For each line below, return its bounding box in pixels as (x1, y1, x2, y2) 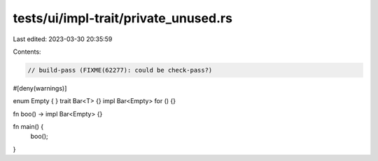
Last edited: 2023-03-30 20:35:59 (13, 35, 113, 43)
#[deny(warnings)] (13, 84, 67, 92)
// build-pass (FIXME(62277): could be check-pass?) (27, 66, 213, 74)
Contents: (13, 47, 41, 56)
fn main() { (13, 123, 44, 131)
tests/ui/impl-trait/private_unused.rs (13, 10, 232, 26)
